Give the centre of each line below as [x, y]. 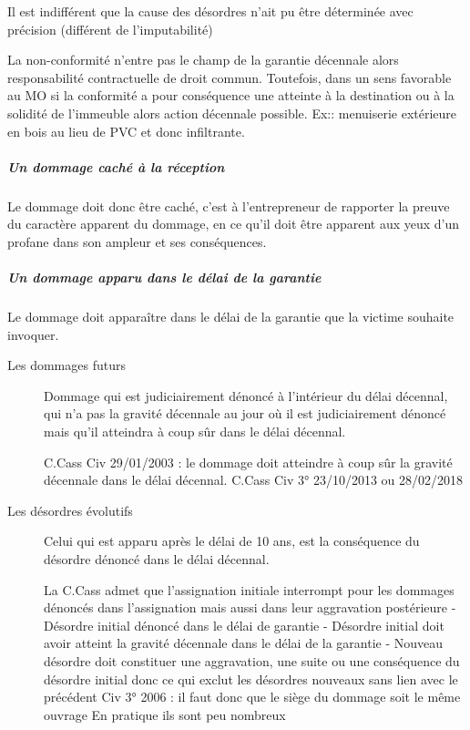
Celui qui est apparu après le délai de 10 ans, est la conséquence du [232, 541]
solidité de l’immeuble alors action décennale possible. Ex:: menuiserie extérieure [232, 113]
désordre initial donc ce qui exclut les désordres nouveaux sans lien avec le [251, 679]
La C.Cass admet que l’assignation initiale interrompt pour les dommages [249, 589]
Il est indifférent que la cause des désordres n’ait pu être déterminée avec [210, 11]
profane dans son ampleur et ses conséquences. [137, 241]
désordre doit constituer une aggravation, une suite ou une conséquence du [252, 660]
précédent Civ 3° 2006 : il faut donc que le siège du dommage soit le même [252, 697]
